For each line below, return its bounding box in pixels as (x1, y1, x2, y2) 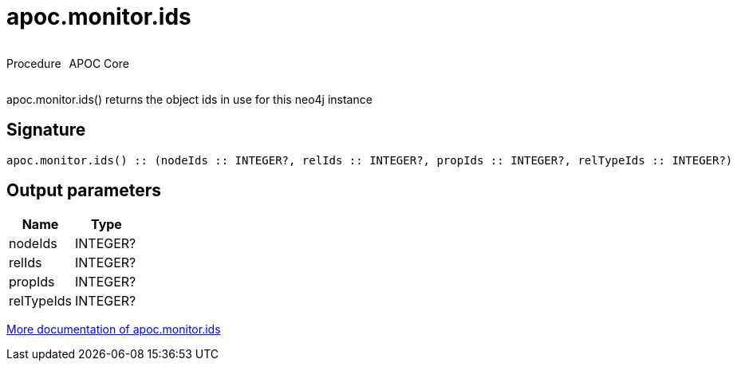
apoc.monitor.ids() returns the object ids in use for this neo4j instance (6, 92, 372, 106)
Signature (6, 120, 86, 140)
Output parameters (6, 180, 161, 201)
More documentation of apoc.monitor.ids (6, 322, 221, 337)
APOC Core (69, 56, 129, 70)
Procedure (6, 56, 61, 70)
